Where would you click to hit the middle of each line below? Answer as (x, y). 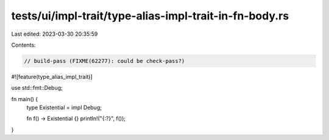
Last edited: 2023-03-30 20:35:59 (55, 34)
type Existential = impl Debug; (64, 108)
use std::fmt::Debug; (37, 88)
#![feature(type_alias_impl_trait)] (52, 76)
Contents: (23, 45)
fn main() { (25, 99)
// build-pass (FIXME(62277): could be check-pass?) (104, 61)
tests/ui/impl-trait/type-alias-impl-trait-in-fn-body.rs (150, 16)
